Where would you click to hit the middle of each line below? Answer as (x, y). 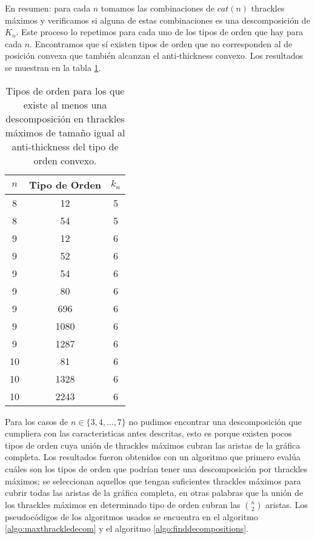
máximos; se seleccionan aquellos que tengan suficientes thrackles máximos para (153, 480)
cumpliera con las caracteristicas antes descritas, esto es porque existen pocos (148, 433)
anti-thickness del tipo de (65, 146)
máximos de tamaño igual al (65, 132)
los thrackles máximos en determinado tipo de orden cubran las (123, 504)
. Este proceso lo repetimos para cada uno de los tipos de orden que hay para (160, 32)
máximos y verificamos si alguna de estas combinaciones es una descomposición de (157, 20)
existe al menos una (65, 104)
